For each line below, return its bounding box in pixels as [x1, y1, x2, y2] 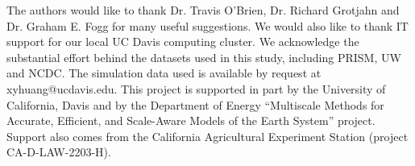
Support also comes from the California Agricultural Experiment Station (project [6, 127, 409, 144]
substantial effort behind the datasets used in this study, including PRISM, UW [6, 48, 401, 65]
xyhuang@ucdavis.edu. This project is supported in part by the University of [6, 80, 386, 97]
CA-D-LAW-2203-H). [6, 143, 111, 160]
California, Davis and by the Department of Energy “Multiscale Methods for [6, 96, 384, 113]
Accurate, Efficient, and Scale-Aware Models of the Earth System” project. [6, 112, 376, 129]
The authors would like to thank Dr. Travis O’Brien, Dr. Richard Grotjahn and [6, 2, 400, 18]
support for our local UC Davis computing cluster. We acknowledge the [6, 33, 359, 50]
